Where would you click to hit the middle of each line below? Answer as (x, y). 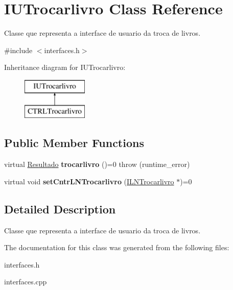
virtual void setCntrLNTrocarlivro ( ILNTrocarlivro (89, 181)
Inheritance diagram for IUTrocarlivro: (65, 67)
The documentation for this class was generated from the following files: (117, 247)
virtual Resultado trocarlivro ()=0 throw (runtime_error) (97, 164)
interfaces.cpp (26, 282)
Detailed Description (60, 209)
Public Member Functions (74, 143)
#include (18, 50)
